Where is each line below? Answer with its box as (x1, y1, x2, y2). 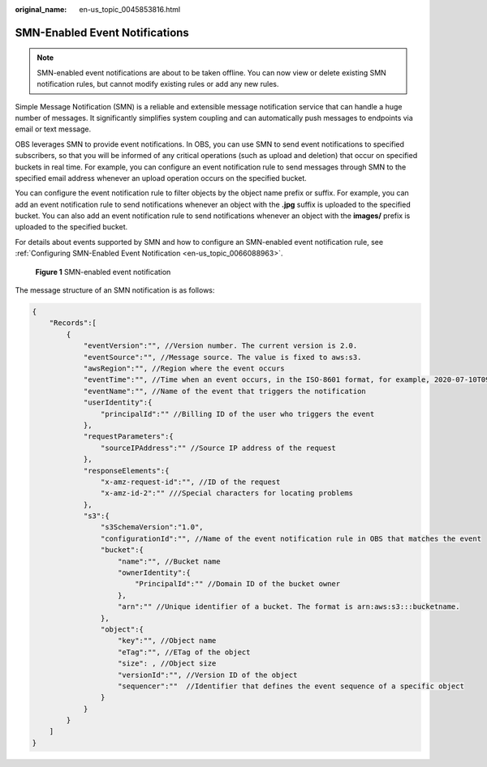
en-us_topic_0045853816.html (79, 5, 181, 14)
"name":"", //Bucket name (118, 556, 221, 566)
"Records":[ (49, 319, 97, 328)
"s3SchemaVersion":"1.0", (100, 523, 204, 532)
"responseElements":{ (83, 466, 170, 475)
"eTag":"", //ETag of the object (118, 647, 251, 657)
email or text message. (15, 124, 92, 134)
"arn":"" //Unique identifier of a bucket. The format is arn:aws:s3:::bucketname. (118, 602, 460, 611)
